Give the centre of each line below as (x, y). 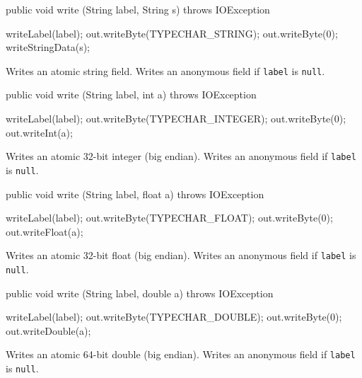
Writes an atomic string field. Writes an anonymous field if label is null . (165, 70)
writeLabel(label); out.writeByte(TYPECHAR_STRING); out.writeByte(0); (172, 33)
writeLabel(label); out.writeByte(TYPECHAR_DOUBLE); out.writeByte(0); (174, 317)
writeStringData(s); (48, 47)
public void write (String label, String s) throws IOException (138, 9)
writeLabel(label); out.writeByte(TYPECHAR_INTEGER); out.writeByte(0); (176, 119)
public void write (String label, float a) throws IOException (135, 194)
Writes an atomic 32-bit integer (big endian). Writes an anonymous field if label (181, 156)
